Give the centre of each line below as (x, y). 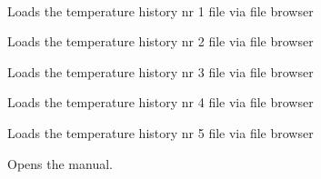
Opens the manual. (60, 163)
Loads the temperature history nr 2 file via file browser (160, 41)
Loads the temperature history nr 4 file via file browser (160, 102)
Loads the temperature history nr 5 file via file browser (160, 132)
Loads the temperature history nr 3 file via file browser (160, 71)
